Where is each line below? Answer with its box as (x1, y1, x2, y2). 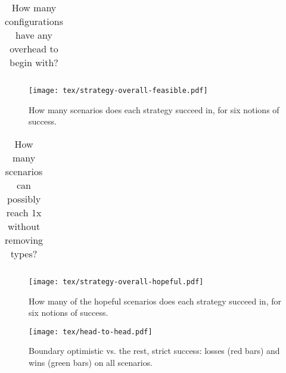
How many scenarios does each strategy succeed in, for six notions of (29, 103, 279, 116)
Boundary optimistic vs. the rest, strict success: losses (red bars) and (29, 344, 280, 357)
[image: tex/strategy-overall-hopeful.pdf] (29, 277, 204, 286)
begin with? (10, 55, 58, 69)
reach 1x (6, 205, 42, 219)
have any (15, 28, 52, 42)
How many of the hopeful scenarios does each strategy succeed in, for (29, 294, 281, 307)
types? (10, 246, 38, 260)
